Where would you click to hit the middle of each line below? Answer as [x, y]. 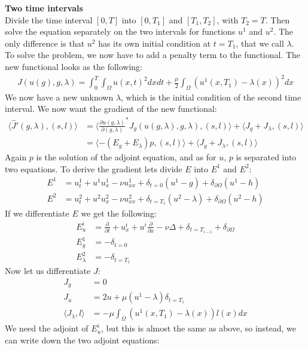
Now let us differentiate [48, 271]
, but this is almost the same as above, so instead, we [199, 328]
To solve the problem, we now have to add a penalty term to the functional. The [153, 55]
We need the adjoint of [47, 328]
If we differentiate [37, 213]
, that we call [260, 43]
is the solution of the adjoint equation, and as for [126, 157]
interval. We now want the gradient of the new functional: [111, 109]
